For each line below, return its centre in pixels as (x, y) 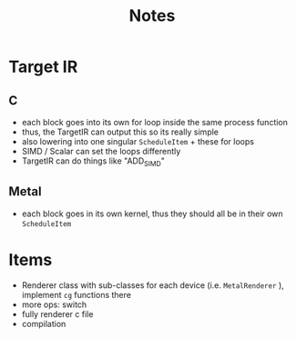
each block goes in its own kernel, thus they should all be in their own (152, 214)
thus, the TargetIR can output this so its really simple (120, 132)
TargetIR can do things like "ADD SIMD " (93, 162)
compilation (44, 323)
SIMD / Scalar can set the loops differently (101, 151)
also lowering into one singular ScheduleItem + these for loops (138, 141)
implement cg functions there (76, 294)
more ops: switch (54, 304)
